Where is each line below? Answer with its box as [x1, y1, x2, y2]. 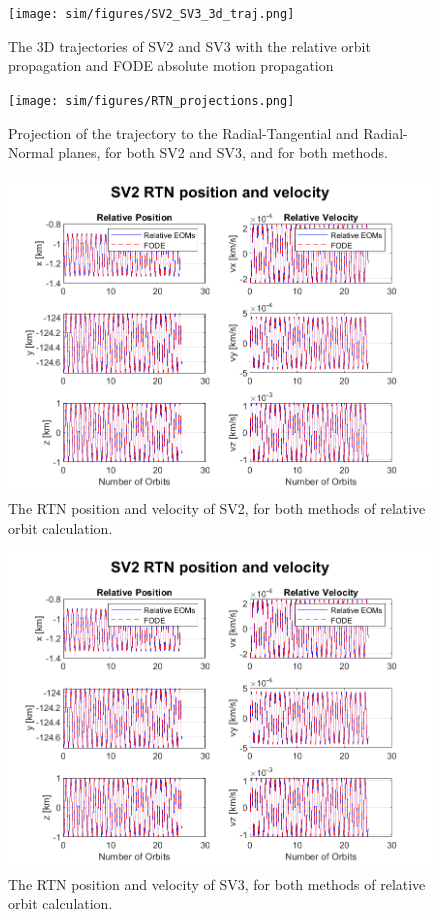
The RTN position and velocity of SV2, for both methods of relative [8, 498, 426, 519]
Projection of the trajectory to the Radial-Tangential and [8, 122, 359, 143]
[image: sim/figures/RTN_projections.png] [8, 93, 295, 108]
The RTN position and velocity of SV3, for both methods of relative [8, 873, 426, 894]
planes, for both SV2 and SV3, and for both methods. [58, 142, 388, 163]
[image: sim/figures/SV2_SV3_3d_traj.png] [8, 7, 295, 21]
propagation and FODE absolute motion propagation [8, 55, 334, 76]
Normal [8, 142, 54, 163]
